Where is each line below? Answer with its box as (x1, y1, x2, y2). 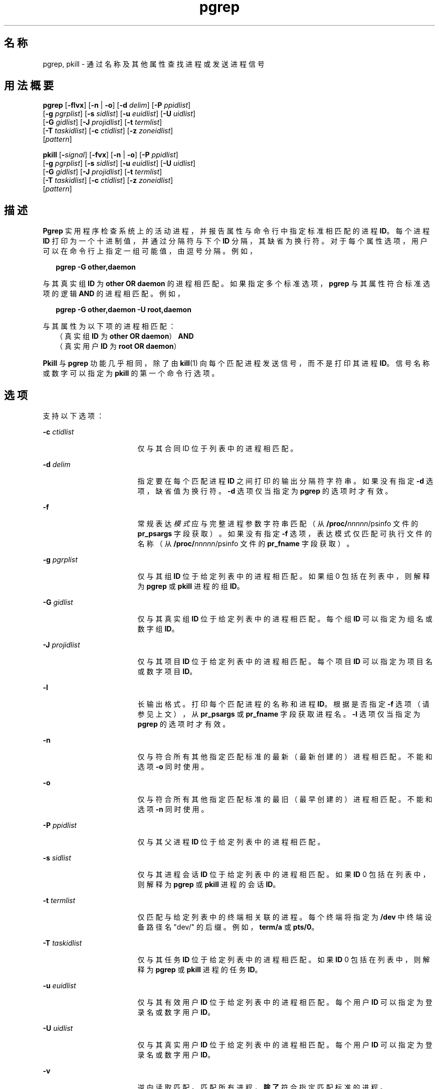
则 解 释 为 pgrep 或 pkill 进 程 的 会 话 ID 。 (137, 880, 280, 889)
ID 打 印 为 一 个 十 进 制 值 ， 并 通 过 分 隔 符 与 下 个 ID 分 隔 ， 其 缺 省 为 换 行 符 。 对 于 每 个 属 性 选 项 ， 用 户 (43, 237, 427, 246)
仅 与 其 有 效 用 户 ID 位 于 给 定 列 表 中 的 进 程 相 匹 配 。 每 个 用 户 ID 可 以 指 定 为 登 (137, 998, 432, 1007)
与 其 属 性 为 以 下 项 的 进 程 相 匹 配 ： (43, 322, 176, 331)
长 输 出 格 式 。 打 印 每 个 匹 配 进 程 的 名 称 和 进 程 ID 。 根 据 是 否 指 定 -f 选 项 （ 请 (137, 700, 429, 709)
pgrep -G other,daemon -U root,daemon (56, 305, 191, 314)
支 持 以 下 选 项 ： (43, 411, 104, 420)
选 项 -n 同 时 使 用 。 (137, 805, 208, 814)
